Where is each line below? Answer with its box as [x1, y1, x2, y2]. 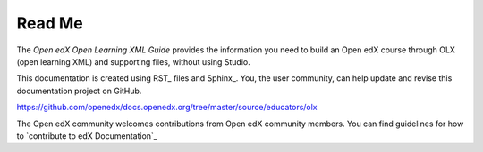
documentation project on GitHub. [16, 85, 142, 96]
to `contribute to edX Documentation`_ [16, 130, 158, 141]
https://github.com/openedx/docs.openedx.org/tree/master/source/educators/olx [16, 102, 318, 113]
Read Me [16, 13, 84, 33]
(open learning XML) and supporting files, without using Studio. [16, 56, 250, 67]
